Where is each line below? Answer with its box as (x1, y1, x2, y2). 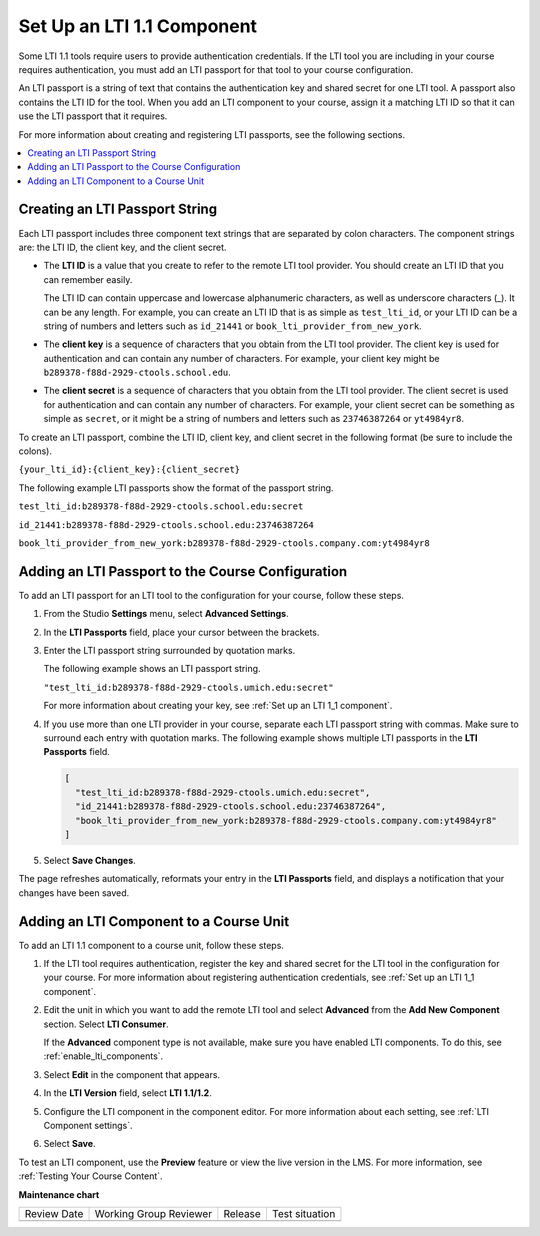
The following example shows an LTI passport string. (43, 663, 261, 675)
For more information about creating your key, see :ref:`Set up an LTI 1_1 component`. (43, 700, 393, 712)
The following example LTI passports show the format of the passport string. (18, 481, 334, 494)
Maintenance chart (18, 1188, 100, 1200)
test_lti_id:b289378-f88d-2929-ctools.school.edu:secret (18, 501, 304, 512)
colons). (18, 445, 52, 457)
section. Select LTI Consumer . (43, 1018, 169, 1030)
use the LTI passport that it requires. (18, 110, 168, 122)
